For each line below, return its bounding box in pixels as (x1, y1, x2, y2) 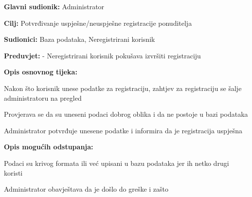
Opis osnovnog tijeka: (4, 67, 77, 77)
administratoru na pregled (4, 92, 82, 103)
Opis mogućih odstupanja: (4, 142, 93, 152)
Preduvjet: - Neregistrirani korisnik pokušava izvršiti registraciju (4, 50, 201, 60)
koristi (4, 167, 23, 178)
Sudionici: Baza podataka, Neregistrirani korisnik (4, 34, 155, 44)
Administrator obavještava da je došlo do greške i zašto (4, 184, 169, 194)
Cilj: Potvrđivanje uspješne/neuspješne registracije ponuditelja (4, 18, 192, 28)
